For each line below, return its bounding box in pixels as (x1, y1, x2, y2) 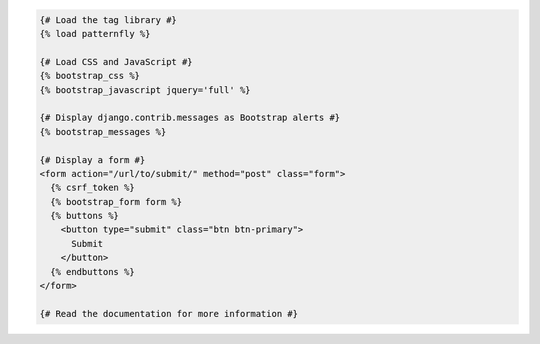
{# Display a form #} (39, 154, 146, 165)
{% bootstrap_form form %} (50, 196, 183, 207)
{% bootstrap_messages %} (39, 126, 167, 137)
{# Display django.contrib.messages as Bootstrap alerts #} (39, 112, 341, 124)
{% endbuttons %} (50, 266, 135, 277)
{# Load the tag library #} (39, 14, 177, 25)
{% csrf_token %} (50, 182, 135, 194)
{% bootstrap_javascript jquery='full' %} (39, 84, 251, 95)
